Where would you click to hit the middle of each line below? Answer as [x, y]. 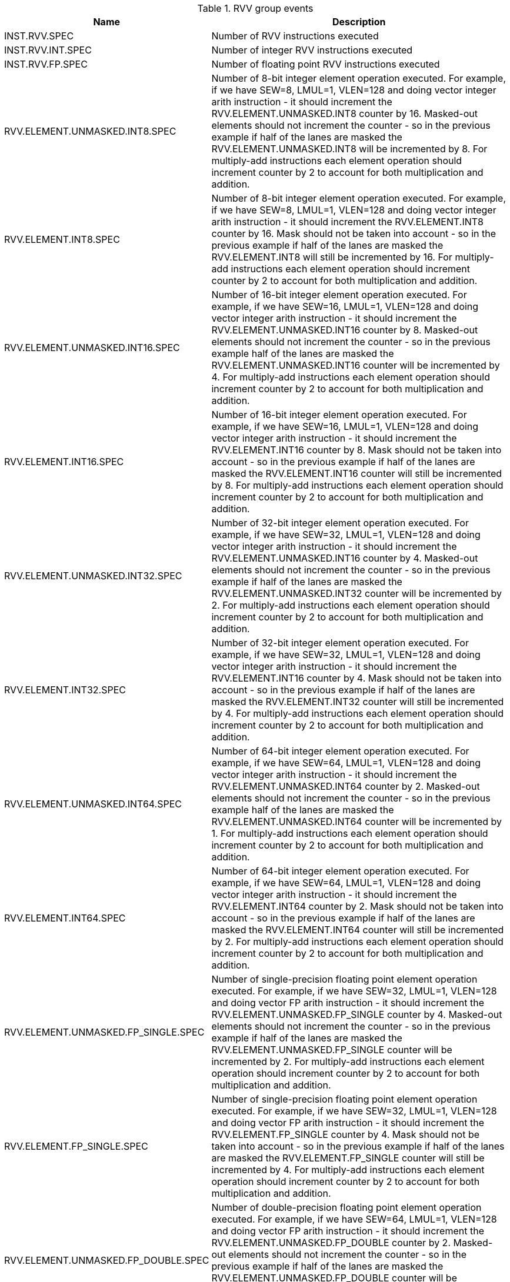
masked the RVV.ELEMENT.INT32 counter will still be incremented [358, 702]
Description [359, 22]
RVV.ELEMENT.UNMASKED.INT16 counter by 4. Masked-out [345, 558]
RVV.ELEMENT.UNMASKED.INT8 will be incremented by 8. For [349, 149]
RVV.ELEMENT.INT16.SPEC [64, 462]
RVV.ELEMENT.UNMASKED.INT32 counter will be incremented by [357, 593]
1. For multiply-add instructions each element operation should [350, 833]
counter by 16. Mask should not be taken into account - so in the [354, 233]
